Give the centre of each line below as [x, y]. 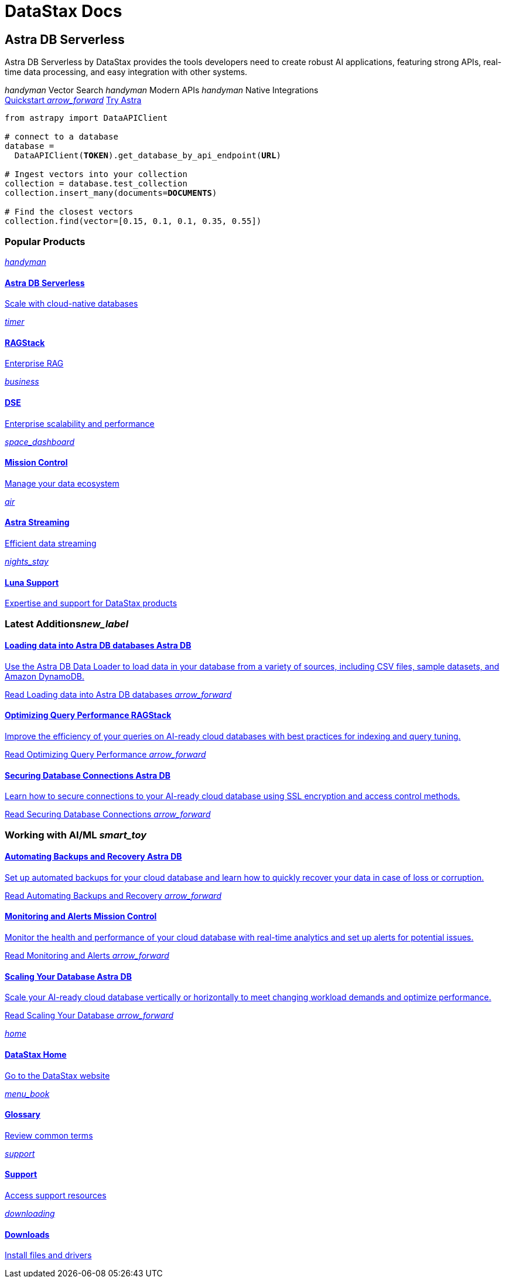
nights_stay [27, 562]
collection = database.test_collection [96, 184]
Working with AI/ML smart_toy [76, 835]
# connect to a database [61, 137]
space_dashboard [40, 441]
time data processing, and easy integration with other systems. [126, 72]
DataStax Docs [64, 11]
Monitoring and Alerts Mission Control [81, 916]
